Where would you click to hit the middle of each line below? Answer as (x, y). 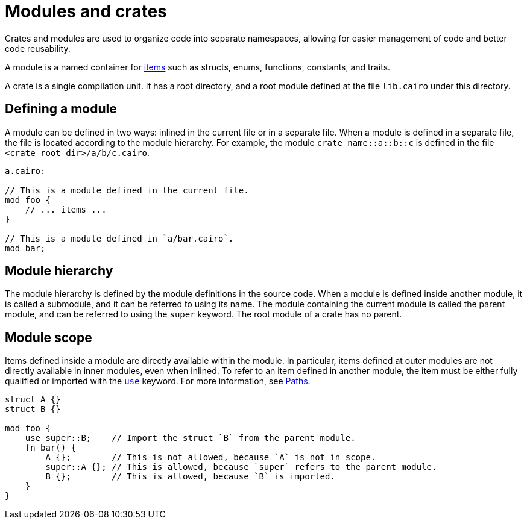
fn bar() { (51, 448)
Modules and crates (86, 11)
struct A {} (33, 400)
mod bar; (25, 248)
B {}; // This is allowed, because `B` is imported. (190, 477)
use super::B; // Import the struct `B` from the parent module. (190, 438)
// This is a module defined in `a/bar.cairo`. (119, 238)
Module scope (49, 337)
